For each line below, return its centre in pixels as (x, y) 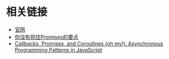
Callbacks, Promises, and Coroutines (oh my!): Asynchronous (89, 43)
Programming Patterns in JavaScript (58, 50)
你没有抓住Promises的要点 (46, 37)
